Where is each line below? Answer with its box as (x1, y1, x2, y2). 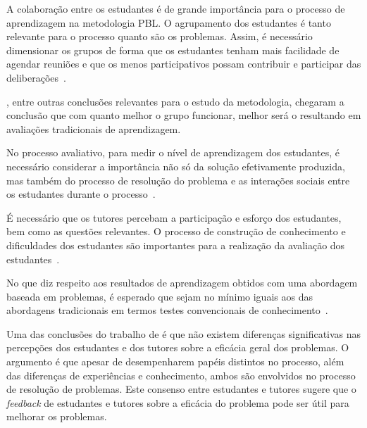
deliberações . (6, 70, 66, 84)
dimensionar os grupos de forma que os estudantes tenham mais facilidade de (6, 42, 340, 57)
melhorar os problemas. (6, 409, 107, 424)
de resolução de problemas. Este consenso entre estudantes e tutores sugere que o (6, 382, 356, 396)
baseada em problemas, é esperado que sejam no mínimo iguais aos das (6, 289, 313, 303)
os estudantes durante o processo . (6, 187, 156, 201)
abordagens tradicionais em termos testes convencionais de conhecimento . (6, 303, 328, 317)
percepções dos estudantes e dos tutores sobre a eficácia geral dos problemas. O (6, 340, 349, 355)
